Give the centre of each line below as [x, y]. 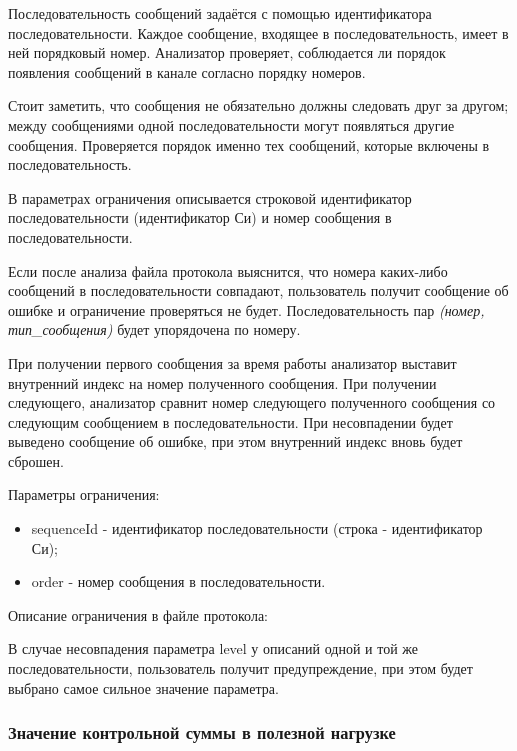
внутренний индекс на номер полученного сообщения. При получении [222, 382]
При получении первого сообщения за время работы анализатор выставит [232, 362]
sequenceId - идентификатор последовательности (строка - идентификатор [257, 528]
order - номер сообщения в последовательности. [178, 581]
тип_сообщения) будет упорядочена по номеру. [154, 329]
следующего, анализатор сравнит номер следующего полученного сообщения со [252, 402]
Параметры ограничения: [84, 494]
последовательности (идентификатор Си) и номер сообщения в [200, 217]
